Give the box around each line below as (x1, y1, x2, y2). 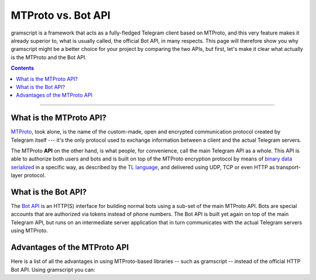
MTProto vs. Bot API (11, 9, 111, 22)
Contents (11, 64, 35, 71)
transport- (276, 163, 301, 170)
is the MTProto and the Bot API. (11, 53, 87, 61)
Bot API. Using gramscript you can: (11, 266, 96, 273)
